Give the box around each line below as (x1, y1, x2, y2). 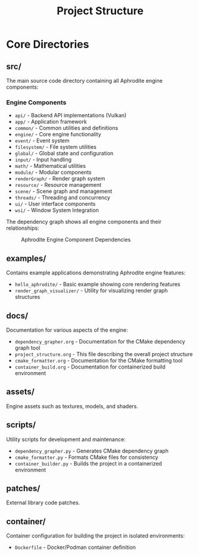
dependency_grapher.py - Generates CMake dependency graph (14, 447, 169, 454)
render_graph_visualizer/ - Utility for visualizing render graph (14, 287, 168, 294)
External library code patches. (6, 499, 80, 507)
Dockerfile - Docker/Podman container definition (14, 543, 136, 551)
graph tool (14, 344, 41, 351)
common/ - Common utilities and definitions (14, 124, 119, 132)
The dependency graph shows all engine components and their (6, 218, 162, 226)
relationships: (6, 224, 40, 232)
